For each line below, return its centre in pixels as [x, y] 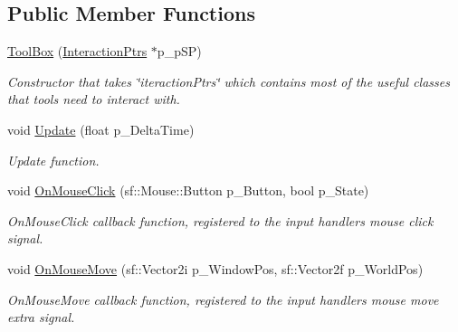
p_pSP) [179, 51]
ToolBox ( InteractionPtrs [77, 51]
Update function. [53, 160]
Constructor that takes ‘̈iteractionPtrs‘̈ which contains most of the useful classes [229, 81]
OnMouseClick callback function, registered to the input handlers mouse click [220, 220]
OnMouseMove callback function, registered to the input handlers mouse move [223, 299]
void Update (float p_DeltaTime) [101, 129]
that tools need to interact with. [94, 99]
